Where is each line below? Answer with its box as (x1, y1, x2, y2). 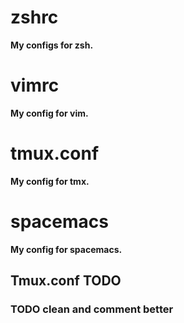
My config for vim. (10, 107, 89, 119)
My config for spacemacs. (10, 243, 123, 255)
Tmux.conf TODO (10, 272, 122, 290)
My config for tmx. (10, 175, 90, 187)
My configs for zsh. (10, 39, 94, 51)
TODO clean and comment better (10, 302, 174, 316)
